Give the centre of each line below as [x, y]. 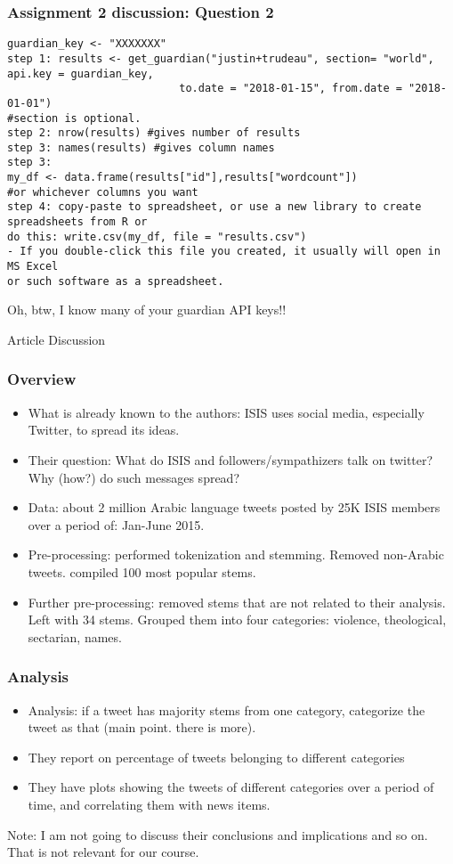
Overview [42, 379]
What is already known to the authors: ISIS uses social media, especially [226, 412]
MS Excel [33, 267]
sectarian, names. [75, 636]
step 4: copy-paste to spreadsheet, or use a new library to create [214, 207]
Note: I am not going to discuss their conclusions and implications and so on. [218, 834]
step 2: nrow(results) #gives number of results [154, 133]
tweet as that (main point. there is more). [142, 727]
